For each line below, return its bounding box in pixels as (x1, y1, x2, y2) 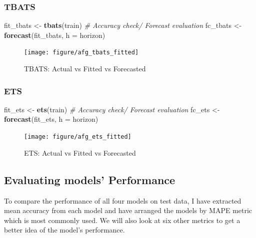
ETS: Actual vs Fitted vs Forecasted (24, 147, 136, 158)
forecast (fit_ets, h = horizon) (4, 114, 98, 124)
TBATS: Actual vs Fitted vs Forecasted (24, 63, 146, 74)
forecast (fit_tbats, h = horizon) (4, 29, 105, 40)
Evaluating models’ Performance (4, 172, 175, 187)
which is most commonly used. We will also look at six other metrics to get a (4, 215, 240, 225)
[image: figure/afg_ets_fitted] (24, 133, 131, 141)
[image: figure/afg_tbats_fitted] (24, 49, 139, 56)
